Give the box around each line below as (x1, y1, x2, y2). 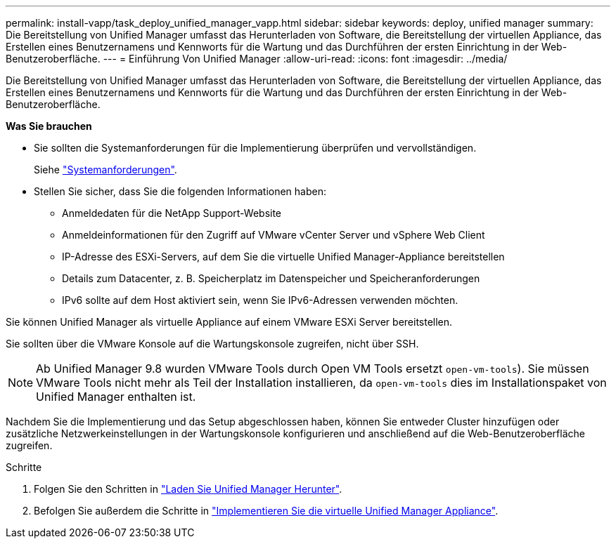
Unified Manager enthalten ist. (36, 390, 196, 404)
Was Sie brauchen (6, 120, 92, 132)
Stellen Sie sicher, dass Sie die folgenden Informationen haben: (34, 185, 327, 197)
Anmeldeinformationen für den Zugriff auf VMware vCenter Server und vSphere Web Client (62, 229, 485, 241)
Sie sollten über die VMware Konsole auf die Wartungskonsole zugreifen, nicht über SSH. (6, 338, 419, 350)
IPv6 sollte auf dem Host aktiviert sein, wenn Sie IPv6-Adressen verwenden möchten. (62, 294, 458, 306)
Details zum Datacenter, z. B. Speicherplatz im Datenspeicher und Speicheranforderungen (62, 272, 480, 284)
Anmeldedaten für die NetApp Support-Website (62, 207, 282, 219)
